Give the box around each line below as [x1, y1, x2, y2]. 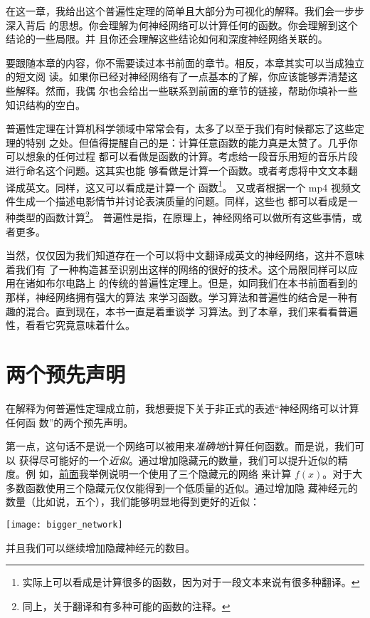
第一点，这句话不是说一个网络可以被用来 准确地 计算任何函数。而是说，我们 [6, 439, 354, 454]
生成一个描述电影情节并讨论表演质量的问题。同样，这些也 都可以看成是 [15, 193, 348, 208]
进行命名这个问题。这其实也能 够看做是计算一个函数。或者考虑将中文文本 [6, 162, 348, 177]
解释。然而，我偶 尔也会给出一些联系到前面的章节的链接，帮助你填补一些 [15, 83, 358, 98]
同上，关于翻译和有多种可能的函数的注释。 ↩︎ [22, 598, 231, 613]
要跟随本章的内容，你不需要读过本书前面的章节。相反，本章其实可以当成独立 [6, 55, 364, 70]
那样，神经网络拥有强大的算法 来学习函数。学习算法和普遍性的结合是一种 [6, 290, 348, 304]
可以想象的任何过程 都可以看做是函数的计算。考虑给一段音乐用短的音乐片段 [6, 149, 358, 164]
